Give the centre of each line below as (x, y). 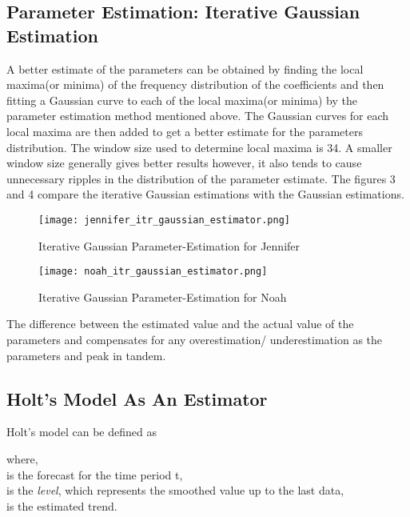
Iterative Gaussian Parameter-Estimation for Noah (163, 297)
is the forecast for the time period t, (95, 474)
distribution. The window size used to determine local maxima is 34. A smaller (199, 147)
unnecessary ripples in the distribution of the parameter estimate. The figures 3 (201, 178)
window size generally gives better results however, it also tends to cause (184, 163)
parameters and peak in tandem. (86, 355)
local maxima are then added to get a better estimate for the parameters (185, 131)
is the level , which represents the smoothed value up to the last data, (175, 490)
